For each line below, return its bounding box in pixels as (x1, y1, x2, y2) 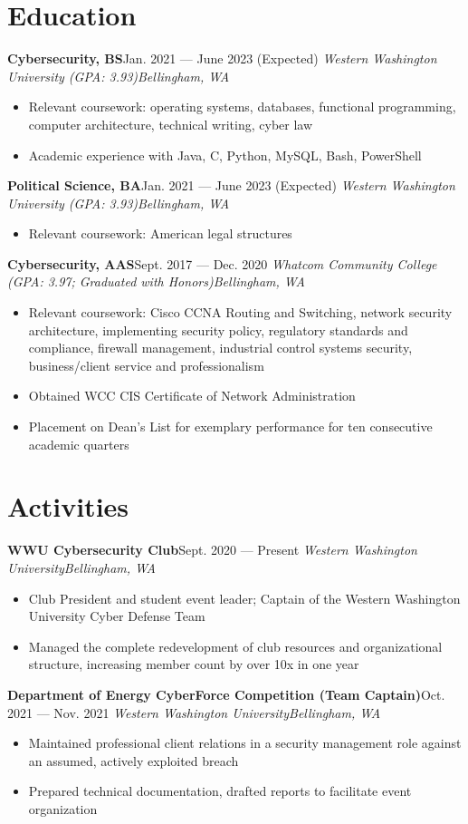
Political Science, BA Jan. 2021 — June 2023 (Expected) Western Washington (7, 176, 455, 195)
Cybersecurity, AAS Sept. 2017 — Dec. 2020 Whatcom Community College (7, 254, 437, 273)
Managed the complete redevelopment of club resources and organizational (28, 636, 443, 655)
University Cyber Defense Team (28, 606, 205, 625)
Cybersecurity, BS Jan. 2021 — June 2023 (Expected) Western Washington (7, 49, 437, 68)
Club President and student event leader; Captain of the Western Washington (28, 588, 461, 607)
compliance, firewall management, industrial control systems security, (28, 338, 413, 357)
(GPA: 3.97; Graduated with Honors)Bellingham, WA (7, 272, 305, 291)
